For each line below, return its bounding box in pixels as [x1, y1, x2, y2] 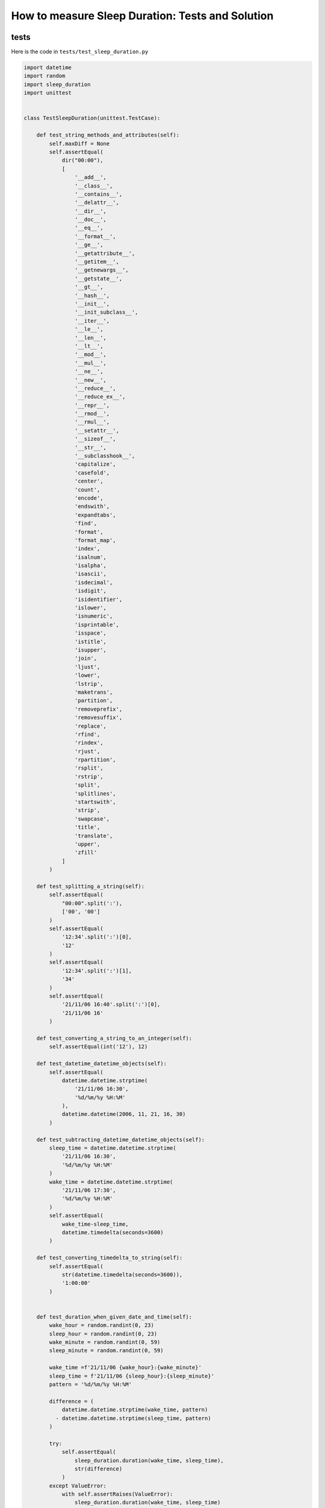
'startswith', [74, 799, 117, 805]
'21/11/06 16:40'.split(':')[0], [61, 1001, 161, 1008]
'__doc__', [74, 216, 107, 223]
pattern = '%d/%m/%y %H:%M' [49, 1381, 132, 1387]
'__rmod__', [74, 410, 110, 417]
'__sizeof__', [74, 436, 117, 443]
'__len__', [74, 334, 107, 341]
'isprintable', [74, 621, 120, 628]
